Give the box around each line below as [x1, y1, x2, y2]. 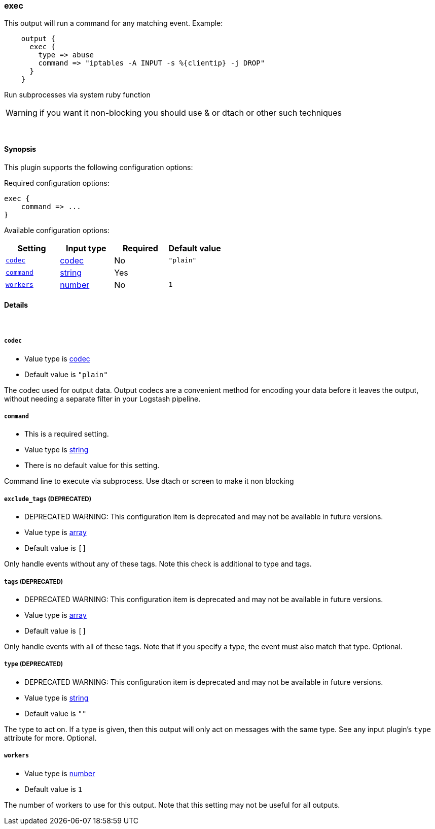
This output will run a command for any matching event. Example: [4, 19, 223, 28]
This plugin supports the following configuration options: [4, 162, 193, 172]
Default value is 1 [24, 784, 83, 793]
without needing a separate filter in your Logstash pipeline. [4, 394, 201, 403]
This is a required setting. [24, 429, 109, 439]
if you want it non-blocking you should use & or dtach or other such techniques [39, 108, 342, 118]
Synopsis [4, 144, 37, 153]
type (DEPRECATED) [4, 660, 63, 668]
